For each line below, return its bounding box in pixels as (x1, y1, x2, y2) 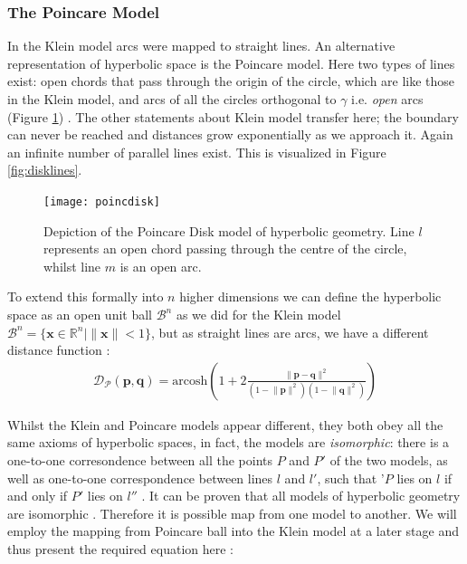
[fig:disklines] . (7, 160, 82, 179)
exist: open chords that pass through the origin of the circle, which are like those (7, 72, 455, 91)
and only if (7, 486, 68, 505)
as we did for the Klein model (176, 305, 341, 323)
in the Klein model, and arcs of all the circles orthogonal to (7, 90, 337, 108)
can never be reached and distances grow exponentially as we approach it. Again (7, 125, 453, 144)
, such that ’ (317, 468, 385, 487)
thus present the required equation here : (7, 539, 233, 558)
